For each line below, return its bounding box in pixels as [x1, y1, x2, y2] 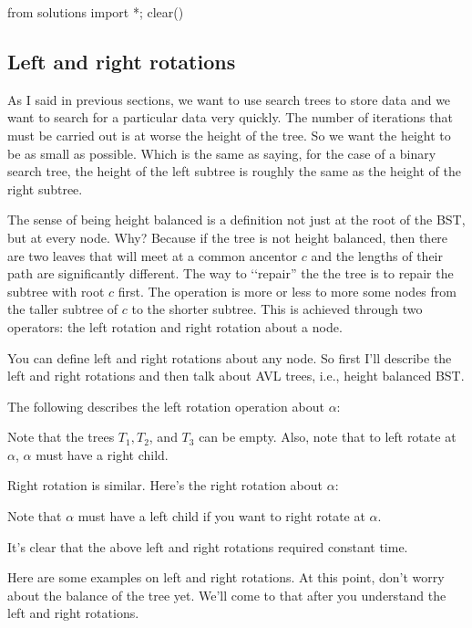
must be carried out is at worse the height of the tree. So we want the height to [7, 125, 451, 144]
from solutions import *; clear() [7, 3, 184, 21]
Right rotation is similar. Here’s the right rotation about [7, 476, 323, 495]
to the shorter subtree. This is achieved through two [131, 299, 423, 319]
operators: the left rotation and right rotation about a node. [7, 317, 343, 336]
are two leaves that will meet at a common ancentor [7, 246, 298, 265]
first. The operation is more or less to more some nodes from [118, 281, 457, 300]
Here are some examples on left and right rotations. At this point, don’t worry [7, 568, 445, 587]
